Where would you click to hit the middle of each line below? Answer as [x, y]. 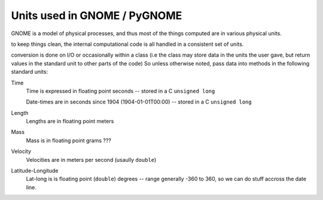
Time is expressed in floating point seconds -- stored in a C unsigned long [121, 91]
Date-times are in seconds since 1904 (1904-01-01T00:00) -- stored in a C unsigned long [139, 102]
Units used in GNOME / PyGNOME [97, 15]
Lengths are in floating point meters [70, 121]
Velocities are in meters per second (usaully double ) [91, 160]
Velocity [21, 151]
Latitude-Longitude [35, 171]
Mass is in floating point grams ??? [69, 140]
